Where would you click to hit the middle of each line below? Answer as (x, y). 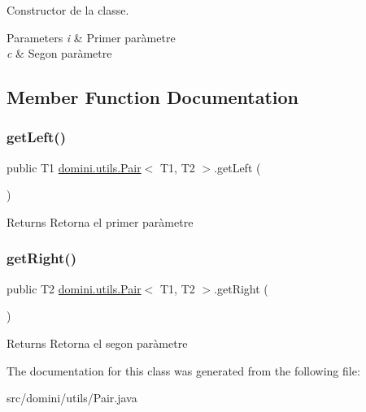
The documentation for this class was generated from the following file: (183, 370)
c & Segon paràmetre (59, 53)
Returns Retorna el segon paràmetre (97, 343)
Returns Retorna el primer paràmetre (100, 221)
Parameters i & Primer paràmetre (91, 37)
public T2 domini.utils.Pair (74, 288)
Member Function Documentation (153, 97)
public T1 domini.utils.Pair (74, 167)
